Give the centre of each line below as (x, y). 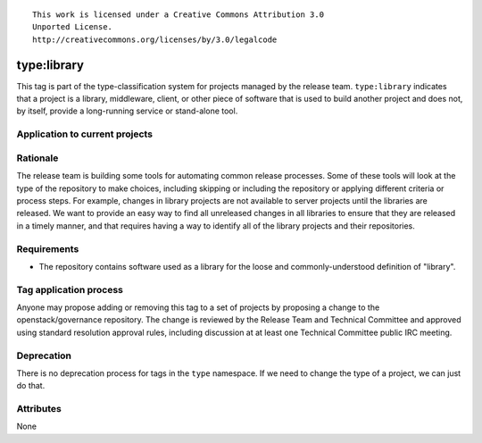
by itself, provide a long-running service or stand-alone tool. (127, 111)
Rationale (37, 158)
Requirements (48, 248)
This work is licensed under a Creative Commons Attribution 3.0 (179, 15)
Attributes (39, 409)
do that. (31, 386)
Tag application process (70, 289)
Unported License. (73, 27)
